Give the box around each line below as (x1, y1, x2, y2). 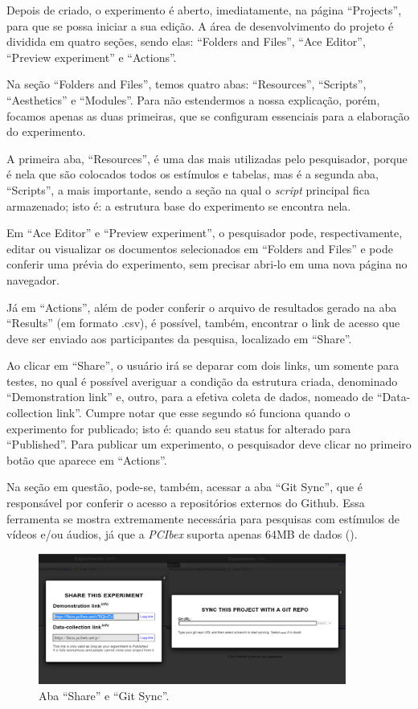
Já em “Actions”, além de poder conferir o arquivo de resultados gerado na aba (6, 298, 397, 315)
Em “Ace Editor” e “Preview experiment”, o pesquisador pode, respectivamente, (6, 224, 403, 241)
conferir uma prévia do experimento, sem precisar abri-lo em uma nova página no (6, 256, 408, 273)
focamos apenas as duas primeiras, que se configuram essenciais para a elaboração (6, 107, 410, 124)
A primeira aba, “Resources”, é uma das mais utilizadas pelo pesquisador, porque (6, 150, 408, 166)
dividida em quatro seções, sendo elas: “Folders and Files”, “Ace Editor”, (6, 33, 366, 50)
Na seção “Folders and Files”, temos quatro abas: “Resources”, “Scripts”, (6, 76, 367, 92)
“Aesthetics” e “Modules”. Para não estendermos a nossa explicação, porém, (6, 91, 380, 108)
